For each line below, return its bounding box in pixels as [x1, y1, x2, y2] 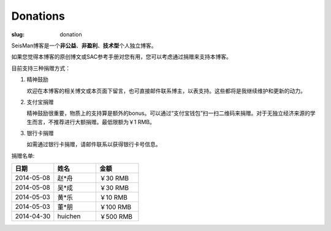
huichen [57, 212, 81, 221]
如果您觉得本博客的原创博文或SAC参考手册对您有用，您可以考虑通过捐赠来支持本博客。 [11, 53, 232, 61]
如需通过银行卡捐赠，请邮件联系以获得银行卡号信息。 [26, 141, 161, 148]
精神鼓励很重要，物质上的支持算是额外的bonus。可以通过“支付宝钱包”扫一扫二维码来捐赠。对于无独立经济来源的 [26, 109, 311, 117]
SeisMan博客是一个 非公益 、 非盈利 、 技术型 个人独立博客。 [11, 42, 157, 49]
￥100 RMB [99, 203, 132, 211]
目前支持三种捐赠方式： [11, 65, 70, 72]
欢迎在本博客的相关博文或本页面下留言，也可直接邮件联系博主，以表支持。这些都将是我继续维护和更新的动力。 [26, 87, 306, 95]
